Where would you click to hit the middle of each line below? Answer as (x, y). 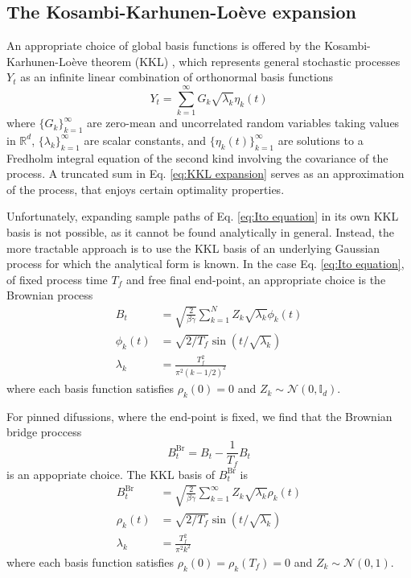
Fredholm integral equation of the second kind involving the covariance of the (197, 157)
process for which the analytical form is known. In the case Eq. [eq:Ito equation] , (205, 264)
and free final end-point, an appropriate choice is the (256, 279)
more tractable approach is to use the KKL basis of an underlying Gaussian (193, 248)
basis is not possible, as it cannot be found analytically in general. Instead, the (201, 232)
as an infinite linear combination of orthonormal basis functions (177, 77)
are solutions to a (321, 140)
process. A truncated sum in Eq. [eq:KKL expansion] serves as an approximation (205, 173)
